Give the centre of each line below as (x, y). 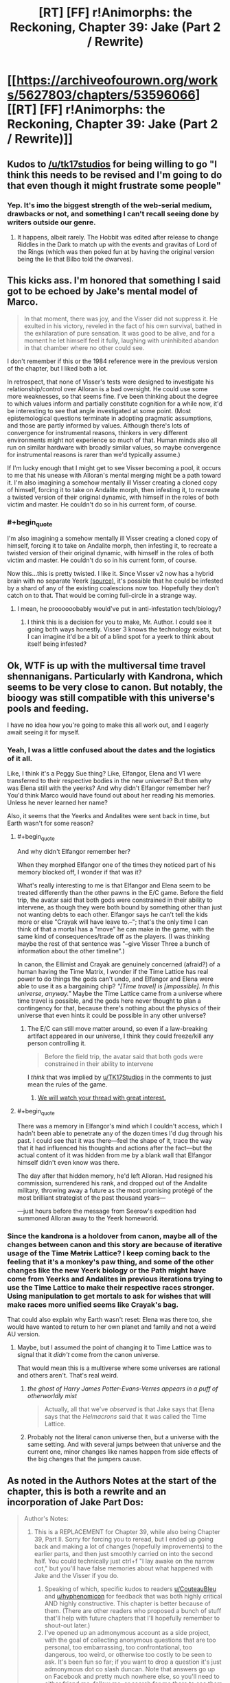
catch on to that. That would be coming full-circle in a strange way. (102, 596)
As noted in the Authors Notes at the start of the (112, 1481)
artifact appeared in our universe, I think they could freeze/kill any (120, 1036)
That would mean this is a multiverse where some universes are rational (118, 1368)
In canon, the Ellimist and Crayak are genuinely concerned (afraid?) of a (119, 964)
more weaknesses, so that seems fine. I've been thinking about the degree (113, 396)
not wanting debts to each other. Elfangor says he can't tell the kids (112, 915)
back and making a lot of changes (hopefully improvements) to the (128, 1546)
